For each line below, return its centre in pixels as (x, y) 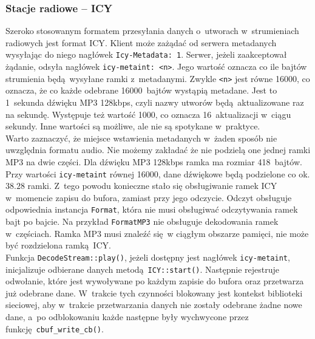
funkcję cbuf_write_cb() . (55, 328)
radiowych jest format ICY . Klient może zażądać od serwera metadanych (141, 42)
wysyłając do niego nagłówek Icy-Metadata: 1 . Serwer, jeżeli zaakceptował (146, 54)
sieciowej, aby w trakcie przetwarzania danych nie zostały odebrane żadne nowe (154, 305)
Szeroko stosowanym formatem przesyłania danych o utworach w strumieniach (152, 31)
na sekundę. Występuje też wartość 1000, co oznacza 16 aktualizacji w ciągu (148, 114)
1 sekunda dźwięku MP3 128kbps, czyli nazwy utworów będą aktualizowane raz (155, 102)
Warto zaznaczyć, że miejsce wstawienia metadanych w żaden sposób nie (141, 138)
